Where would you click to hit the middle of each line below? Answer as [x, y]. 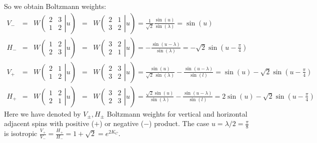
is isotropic [21, 133]
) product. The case [179, 123]
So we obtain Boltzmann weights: [55, 6]
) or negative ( [122, 123]
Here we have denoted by [42, 113]
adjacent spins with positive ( [49, 123]
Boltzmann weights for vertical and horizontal [177, 113]
